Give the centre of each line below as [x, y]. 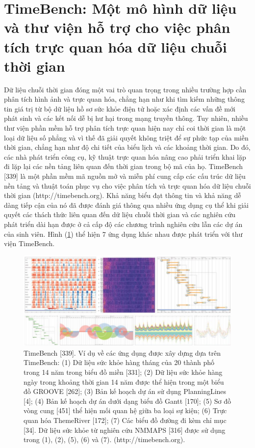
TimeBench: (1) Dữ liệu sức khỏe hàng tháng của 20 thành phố [119, 362]
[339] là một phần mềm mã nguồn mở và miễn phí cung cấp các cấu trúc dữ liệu [125, 176]
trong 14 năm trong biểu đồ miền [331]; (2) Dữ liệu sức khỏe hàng [123, 372]
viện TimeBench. [29, 243]
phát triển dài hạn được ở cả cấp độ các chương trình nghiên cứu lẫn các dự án [123, 224]
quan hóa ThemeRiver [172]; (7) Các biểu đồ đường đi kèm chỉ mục [125, 420]
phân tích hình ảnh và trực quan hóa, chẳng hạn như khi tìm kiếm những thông [124, 99]
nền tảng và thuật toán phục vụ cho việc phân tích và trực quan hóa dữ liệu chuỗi [127, 185]
